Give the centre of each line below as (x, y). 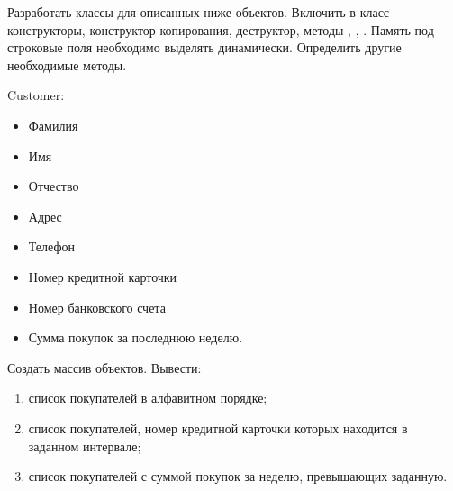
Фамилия (53, 125)
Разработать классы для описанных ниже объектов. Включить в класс (199, 12)
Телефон (51, 246)
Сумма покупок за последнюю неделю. (136, 337)
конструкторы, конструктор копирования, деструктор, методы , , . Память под (221, 29)
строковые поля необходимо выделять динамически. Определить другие (204, 47)
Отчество (54, 186)
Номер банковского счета (97, 307)
